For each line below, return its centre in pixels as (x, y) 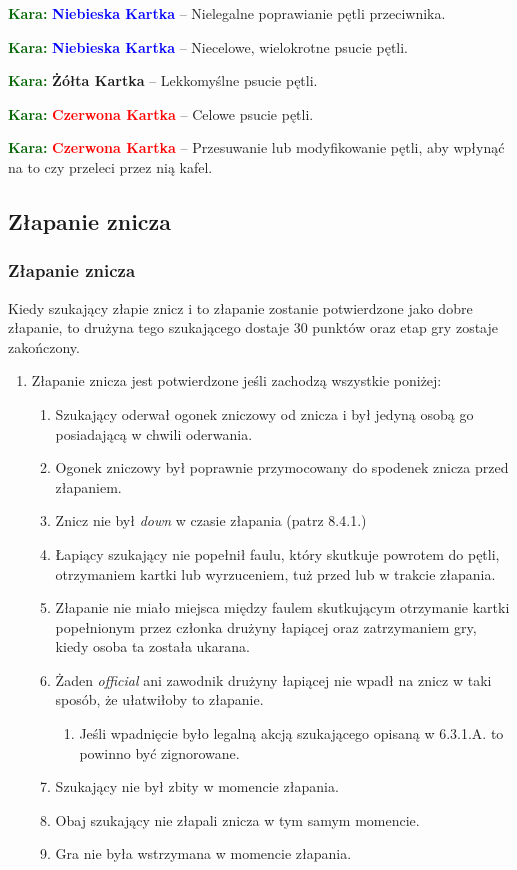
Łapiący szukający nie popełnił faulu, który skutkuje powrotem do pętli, (277, 553)
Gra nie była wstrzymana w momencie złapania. (203, 853)
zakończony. (44, 346)
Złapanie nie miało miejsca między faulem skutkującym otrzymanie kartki (282, 607)
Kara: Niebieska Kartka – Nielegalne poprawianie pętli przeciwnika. (227, 13)
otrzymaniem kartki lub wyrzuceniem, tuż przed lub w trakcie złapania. (275, 573)
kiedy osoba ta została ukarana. (152, 646)
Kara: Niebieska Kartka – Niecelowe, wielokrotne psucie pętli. (208, 46)
